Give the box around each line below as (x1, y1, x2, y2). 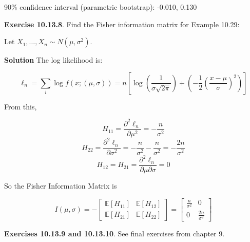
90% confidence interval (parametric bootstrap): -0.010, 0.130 (4, 2, 197, 12)
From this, (4, 101, 37, 111)
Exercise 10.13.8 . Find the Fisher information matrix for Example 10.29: (4, 18, 240, 29)
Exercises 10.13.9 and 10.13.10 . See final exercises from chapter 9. (4, 228, 225, 239)
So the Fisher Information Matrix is (4, 180, 117, 191)
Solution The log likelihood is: (4, 54, 103, 65)
